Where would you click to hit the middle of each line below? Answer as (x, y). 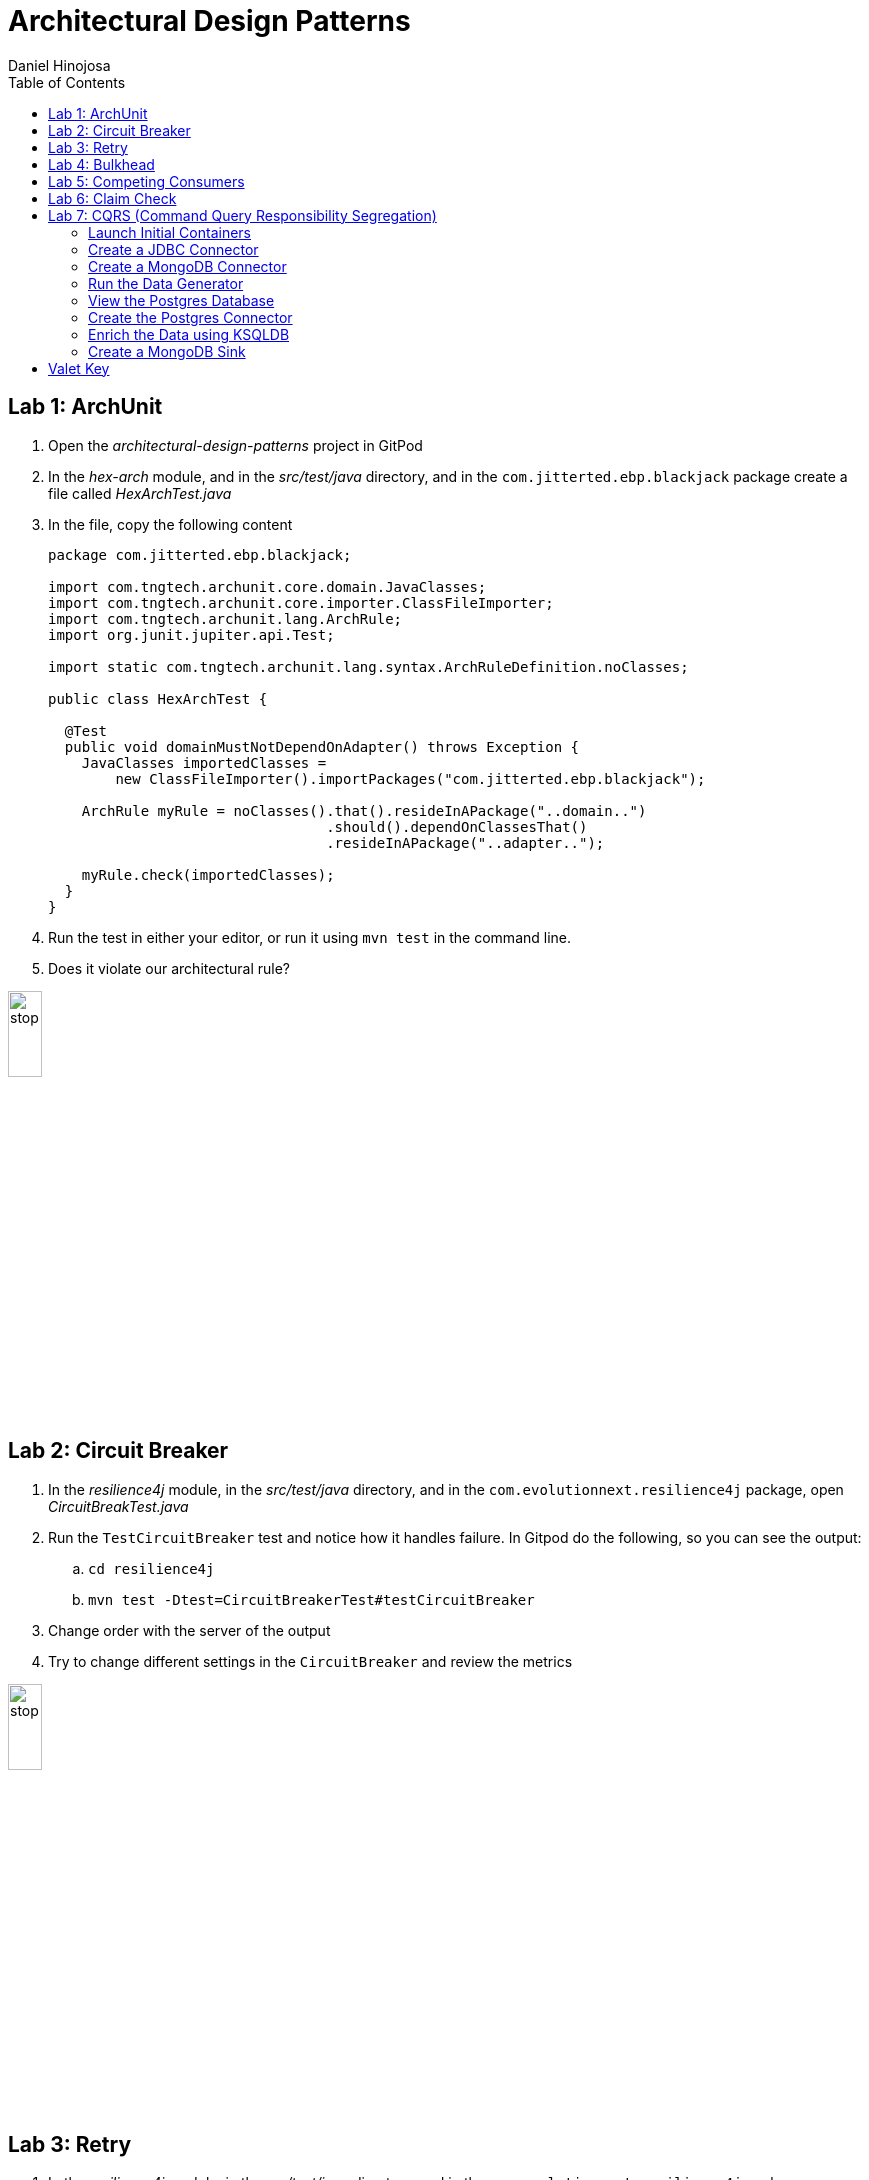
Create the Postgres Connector (190, 317)
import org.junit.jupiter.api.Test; (191, 634)
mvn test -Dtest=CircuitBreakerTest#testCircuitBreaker (311, 1599)
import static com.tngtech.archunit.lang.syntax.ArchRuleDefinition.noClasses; (368, 666)
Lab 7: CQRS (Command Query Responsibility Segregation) (242, 215)
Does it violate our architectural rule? (169, 968)
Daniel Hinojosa (59, 65)
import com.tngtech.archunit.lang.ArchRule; (225, 618)
